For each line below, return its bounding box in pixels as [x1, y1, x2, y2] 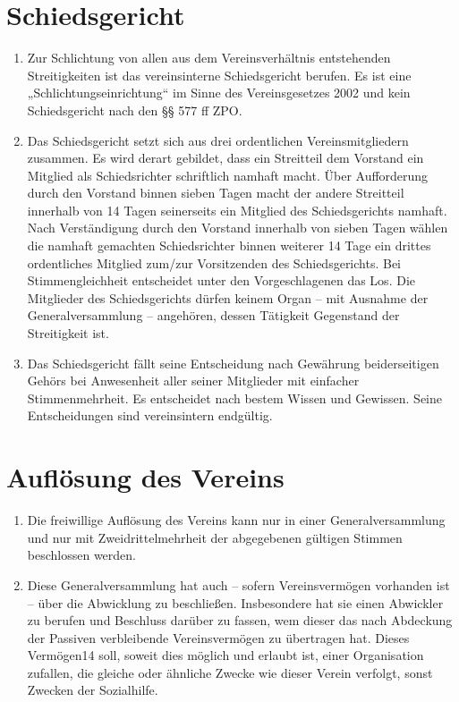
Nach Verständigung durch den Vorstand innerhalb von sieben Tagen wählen [27, 218, 448, 237]
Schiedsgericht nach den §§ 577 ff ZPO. [27, 100, 242, 119]
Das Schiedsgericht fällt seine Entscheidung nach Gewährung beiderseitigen [27, 353, 439, 372]
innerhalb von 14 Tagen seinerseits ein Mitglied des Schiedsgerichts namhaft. [27, 200, 447, 219]
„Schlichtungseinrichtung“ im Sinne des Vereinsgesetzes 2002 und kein [27, 83, 411, 102]
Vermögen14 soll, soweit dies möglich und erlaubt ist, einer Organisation [27, 646, 424, 664]
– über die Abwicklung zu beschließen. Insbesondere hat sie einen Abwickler [27, 593, 444, 612]
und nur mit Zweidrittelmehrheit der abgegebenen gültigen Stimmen [27, 528, 403, 546]
